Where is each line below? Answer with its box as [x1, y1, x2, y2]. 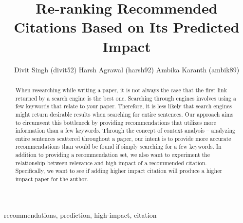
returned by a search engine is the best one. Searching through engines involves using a [15, 94, 236, 102]
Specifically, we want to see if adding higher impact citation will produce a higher [15, 167, 223, 175]
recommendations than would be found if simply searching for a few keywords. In [15, 142, 222, 151]
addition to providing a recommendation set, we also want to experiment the [15, 151, 210, 159]
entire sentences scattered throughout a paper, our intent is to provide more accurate [15, 134, 231, 142]
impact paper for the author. [15, 175, 89, 183]
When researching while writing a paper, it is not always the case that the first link [15, 86, 227, 94]
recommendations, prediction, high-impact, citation [4, 209, 157, 220]
